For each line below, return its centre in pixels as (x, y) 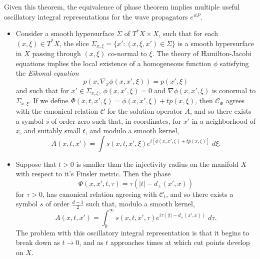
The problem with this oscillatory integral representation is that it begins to (132, 232)
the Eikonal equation (47, 73)
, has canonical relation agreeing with (100, 194)
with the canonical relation (57, 110)
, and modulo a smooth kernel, (132, 131)
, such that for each (188, 33)
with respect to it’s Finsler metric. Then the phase (93, 174)
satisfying (234, 63)
